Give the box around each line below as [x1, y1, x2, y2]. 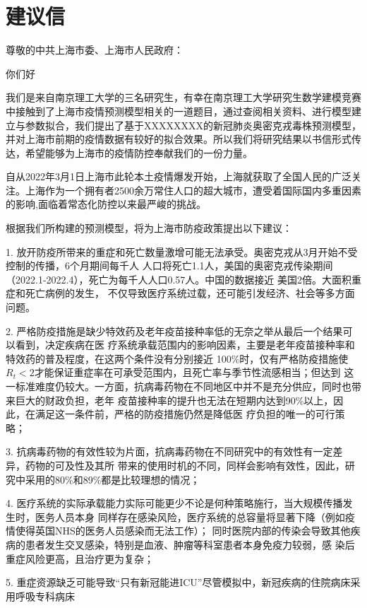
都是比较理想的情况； [101, 472, 200, 486]
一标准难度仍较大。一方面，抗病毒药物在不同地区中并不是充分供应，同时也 [6, 379, 351, 393]
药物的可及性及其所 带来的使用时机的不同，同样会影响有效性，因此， [25, 457, 345, 472]
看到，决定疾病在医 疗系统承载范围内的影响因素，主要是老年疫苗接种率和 [15, 337, 355, 352]
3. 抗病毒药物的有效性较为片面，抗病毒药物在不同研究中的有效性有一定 [6, 444, 333, 459]
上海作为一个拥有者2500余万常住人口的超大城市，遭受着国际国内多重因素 [25, 182, 361, 197]
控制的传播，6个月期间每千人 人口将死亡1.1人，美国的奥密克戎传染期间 [6, 258, 333, 273]
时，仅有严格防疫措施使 [239, 351, 349, 366]
